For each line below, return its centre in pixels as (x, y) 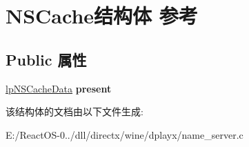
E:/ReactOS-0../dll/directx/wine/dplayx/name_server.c (124, 134)
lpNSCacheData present (59, 88)
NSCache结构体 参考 (102, 16)
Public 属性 (46, 59)
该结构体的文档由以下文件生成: (74, 111)
